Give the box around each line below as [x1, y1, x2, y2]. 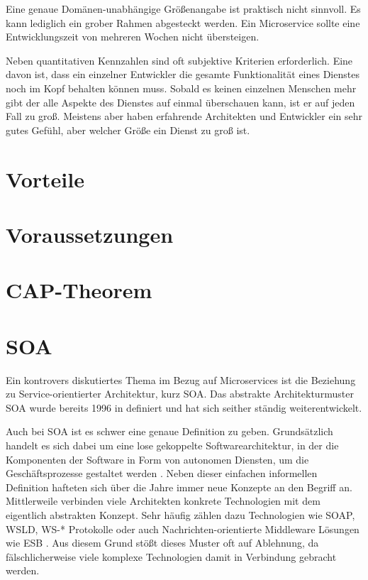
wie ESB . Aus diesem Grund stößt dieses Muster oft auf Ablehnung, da [6, 535, 319, 550]
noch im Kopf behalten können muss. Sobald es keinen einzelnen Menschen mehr [6, 80, 357, 95]
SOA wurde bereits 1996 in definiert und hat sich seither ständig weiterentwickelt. [6, 400, 362, 415]
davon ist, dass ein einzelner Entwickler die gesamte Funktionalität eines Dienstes [6, 67, 359, 82]
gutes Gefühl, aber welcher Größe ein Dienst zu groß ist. [6, 122, 250, 137]
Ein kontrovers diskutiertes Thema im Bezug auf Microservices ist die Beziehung [6, 372, 356, 387]
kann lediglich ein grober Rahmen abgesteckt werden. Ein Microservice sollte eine [6, 15, 360, 30]
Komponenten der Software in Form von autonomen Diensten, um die [6, 452, 309, 466]
